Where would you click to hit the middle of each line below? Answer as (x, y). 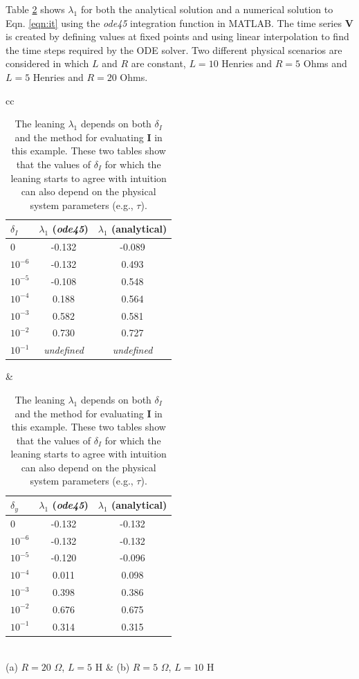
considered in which (47, 63)
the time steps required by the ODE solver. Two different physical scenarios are (174, 49)
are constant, (158, 63)
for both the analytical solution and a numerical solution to (207, 9)
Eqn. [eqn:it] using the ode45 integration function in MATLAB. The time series (174, 22)
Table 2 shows (35, 9)
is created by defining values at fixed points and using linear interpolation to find (177, 36)
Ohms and (325, 63)
